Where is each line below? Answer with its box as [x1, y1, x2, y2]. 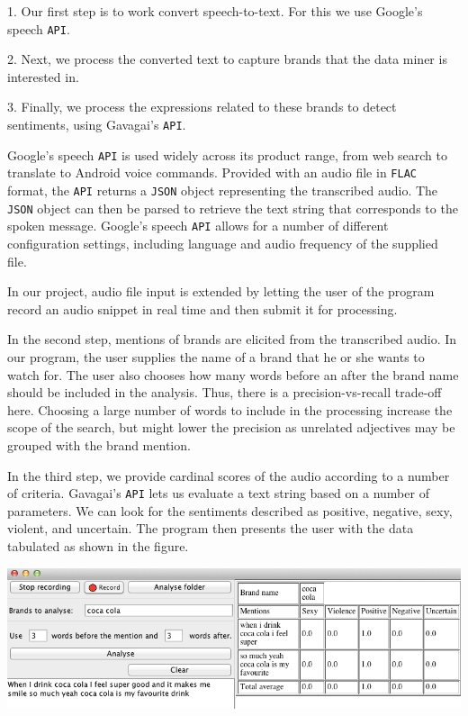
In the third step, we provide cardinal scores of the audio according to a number [7, 466, 450, 485]
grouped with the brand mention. [7, 435, 191, 454]
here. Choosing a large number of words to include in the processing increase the [7, 400, 453, 419]
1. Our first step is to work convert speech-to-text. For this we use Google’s [7, 2, 423, 20]
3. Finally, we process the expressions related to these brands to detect [7, 97, 397, 116]
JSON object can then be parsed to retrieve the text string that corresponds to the [7, 198, 458, 217]
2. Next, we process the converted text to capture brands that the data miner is [7, 50, 447, 68]
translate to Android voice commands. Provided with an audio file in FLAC [7, 163, 417, 182]
